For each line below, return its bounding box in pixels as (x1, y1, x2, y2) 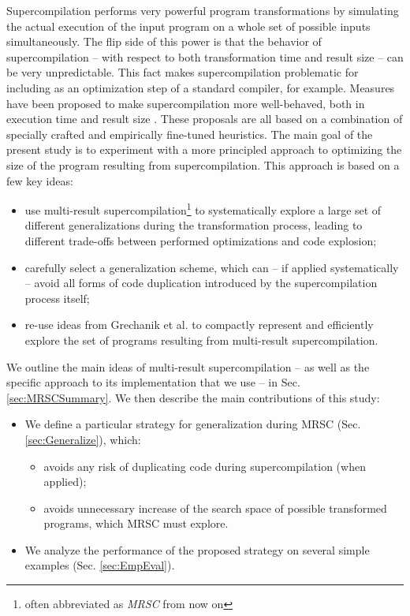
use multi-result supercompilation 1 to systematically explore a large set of (24, 200, 382, 218)
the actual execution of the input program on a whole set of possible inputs (6, 17, 371, 34)
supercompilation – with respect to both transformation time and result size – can (6, 48, 404, 65)
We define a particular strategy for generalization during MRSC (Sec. (24, 416, 361, 432)
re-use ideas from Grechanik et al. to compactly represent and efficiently (24, 316, 374, 333)
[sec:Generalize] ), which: (24, 431, 141, 447)
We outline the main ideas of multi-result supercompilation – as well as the (6, 358, 370, 375)
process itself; (24, 289, 90, 306)
